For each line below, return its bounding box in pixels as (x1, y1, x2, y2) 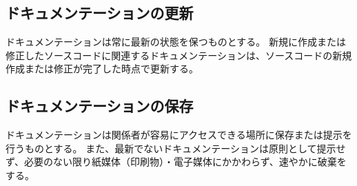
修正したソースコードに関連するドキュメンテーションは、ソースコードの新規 (6, 48, 352, 62)
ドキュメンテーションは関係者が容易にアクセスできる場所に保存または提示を (6, 127, 352, 142)
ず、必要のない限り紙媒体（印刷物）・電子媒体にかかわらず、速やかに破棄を (6, 154, 347, 169)
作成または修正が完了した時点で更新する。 (6, 61, 198, 76)
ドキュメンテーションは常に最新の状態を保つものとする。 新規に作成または (6, 34, 346, 49)
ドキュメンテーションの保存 (6, 95, 194, 116)
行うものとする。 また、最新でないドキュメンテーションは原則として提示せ (6, 141, 346, 155)
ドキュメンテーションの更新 (6, 2, 194, 23)
